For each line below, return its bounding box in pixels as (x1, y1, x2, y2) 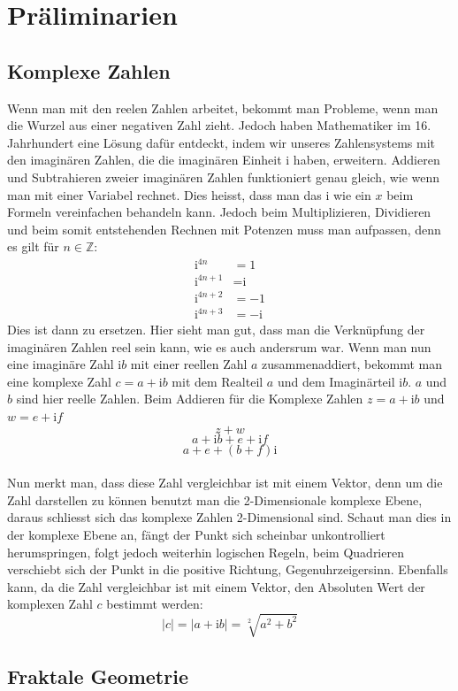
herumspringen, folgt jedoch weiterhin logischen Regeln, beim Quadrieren (7, 542, 404, 561)
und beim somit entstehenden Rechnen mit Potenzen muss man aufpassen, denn (7, 219, 441, 238)
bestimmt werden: (106, 595, 203, 613)
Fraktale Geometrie (7, 662, 188, 689)
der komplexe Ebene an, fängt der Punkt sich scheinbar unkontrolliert (7, 525, 385, 543)
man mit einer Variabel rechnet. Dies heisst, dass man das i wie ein (7, 185, 371, 203)
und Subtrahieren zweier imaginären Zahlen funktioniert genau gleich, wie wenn (7, 167, 440, 186)
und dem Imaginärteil (277, 372, 395, 390)
